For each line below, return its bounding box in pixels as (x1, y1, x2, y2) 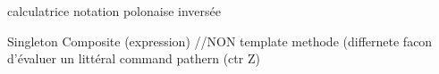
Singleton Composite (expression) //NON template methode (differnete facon (7, 31, 433, 50)
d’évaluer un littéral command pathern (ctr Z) (7, 49, 260, 68)
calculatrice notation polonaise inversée (7, 2, 222, 20)
